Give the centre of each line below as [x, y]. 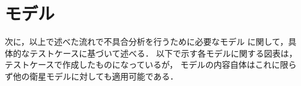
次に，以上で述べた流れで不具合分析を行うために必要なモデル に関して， [147, 42]
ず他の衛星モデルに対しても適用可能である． [92, 76]
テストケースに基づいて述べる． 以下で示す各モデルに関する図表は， [163, 53]
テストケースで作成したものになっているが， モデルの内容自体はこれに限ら [151, 64]
